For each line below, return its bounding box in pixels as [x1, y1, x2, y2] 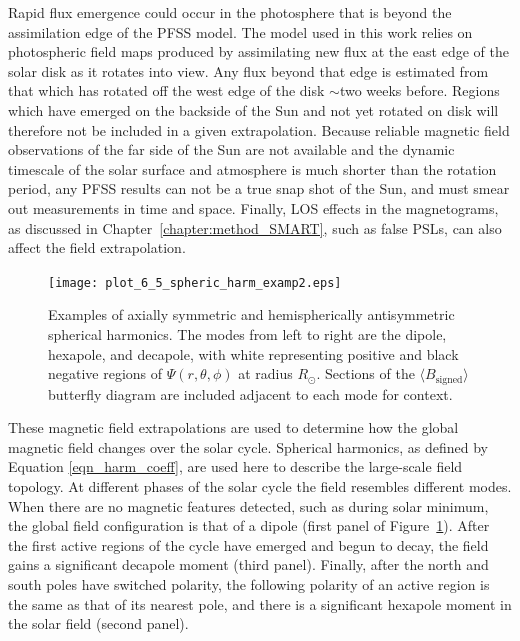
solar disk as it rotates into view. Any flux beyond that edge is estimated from [8, 60, 489, 81]
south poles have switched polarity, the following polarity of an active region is [8, 573, 490, 594]
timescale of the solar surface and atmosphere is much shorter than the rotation [8, 158, 497, 179]
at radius [238, 363, 293, 384]
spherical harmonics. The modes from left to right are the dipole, [48, 323, 447, 344]
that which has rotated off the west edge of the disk [8, 80, 325, 101]
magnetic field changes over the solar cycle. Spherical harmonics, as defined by [8, 436, 488, 457]
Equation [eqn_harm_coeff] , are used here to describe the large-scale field [8, 456, 463, 477]
